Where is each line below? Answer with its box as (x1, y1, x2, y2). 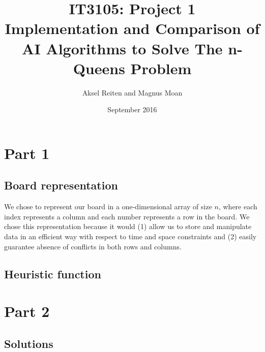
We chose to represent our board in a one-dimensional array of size (4, 201, 212, 212)
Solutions (4, 335, 53, 351)
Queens (73, 57, 125, 78)
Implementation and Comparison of (5, 18, 260, 39)
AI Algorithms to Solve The (22, 38, 223, 58)
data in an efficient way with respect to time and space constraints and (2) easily (4, 231, 257, 242)
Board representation (4, 177, 118, 193)
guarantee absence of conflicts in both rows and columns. (4, 241, 182, 251)
